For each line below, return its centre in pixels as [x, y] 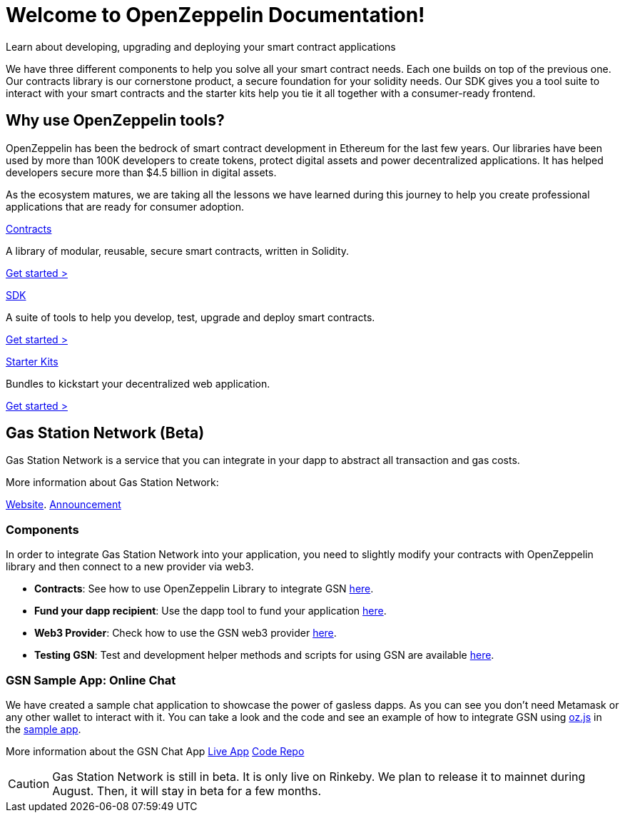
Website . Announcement [63, 505]
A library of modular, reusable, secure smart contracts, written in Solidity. [178, 251]
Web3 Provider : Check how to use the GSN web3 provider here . [186, 633]
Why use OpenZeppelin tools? [115, 121]
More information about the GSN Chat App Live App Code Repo [155, 751]
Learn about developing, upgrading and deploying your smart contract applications [201, 46]
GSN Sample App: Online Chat [91, 680]
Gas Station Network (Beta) [105, 433]
